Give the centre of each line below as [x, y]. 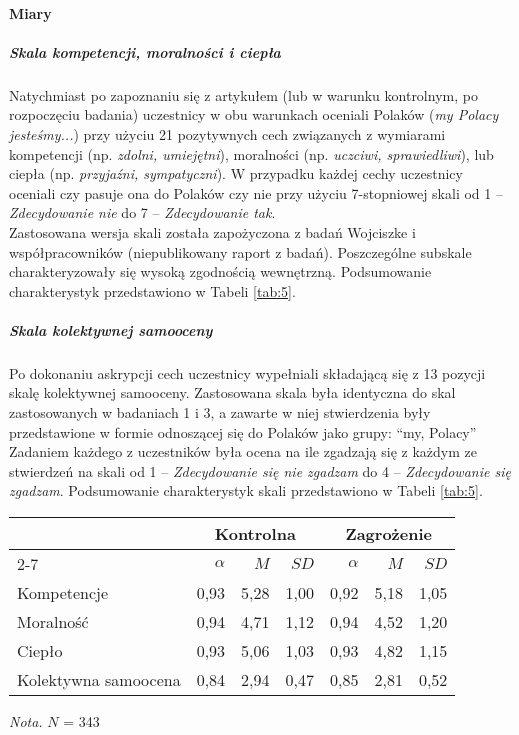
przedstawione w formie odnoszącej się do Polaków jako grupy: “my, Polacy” [243, 431]
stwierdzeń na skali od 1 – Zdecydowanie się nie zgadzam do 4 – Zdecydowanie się [260, 470]
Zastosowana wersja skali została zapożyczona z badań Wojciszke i [212, 231]
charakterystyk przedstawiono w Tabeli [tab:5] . [152, 290]
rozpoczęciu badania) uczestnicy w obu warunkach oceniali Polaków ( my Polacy [254, 114]
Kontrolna [255, 533]
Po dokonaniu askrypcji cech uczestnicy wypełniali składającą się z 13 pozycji [247, 372]
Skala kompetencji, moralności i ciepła [145, 51]
